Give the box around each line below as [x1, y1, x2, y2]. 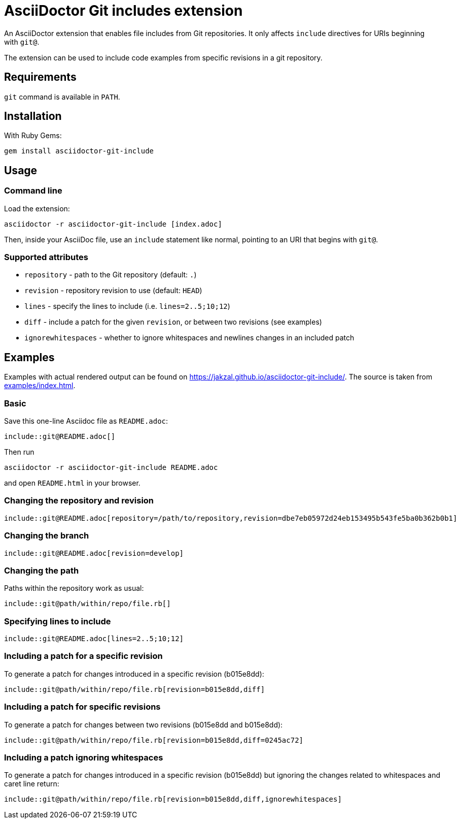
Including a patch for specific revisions [4, 702, 161, 712]
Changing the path [4, 565, 79, 576]
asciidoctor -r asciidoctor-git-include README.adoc [4, 463, 218, 471]
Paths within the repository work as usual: [4, 584, 144, 593]
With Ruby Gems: [4, 131, 62, 140]
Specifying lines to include [4, 616, 111, 626]
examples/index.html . [4, 381, 76, 390]
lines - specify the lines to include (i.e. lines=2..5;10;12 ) [24, 302, 230, 311]
